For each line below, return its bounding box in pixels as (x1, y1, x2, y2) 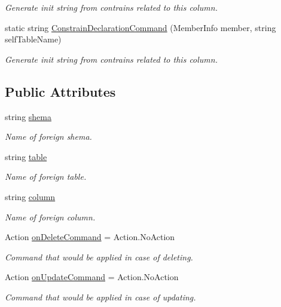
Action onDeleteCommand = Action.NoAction (5, 231, 175, 243)
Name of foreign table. (5, 170, 87, 183)
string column (5, 190, 56, 202)
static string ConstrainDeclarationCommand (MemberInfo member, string (5, 21, 276, 33)
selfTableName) (5, 33, 62, 45)
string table (5, 150, 47, 162)
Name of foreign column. (5, 210, 96, 223)
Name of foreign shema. (5, 130, 92, 143)
